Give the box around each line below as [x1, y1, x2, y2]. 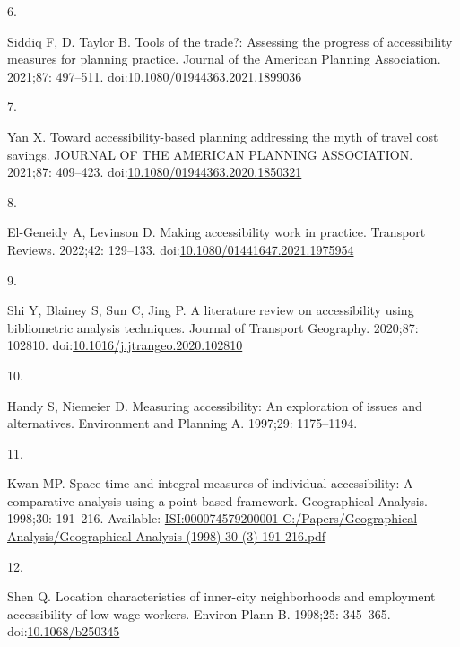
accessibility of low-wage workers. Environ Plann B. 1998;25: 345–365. [7, 604, 391, 623]
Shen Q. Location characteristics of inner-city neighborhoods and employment [7, 587, 436, 606]
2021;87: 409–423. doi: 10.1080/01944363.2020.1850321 [7, 162, 302, 181]
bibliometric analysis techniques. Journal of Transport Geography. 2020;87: [7, 318, 419, 337]
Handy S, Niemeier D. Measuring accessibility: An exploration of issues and [7, 396, 422, 415]
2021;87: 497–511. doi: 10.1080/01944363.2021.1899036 [7, 66, 302, 85]
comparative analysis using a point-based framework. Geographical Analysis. [7, 491, 428, 510]
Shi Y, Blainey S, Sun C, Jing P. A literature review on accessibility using [7, 301, 414, 319]
